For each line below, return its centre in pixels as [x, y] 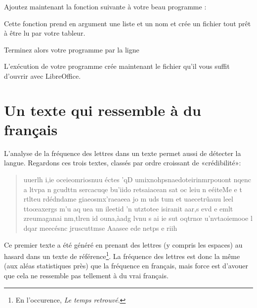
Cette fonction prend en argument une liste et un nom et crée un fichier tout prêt [128, 23]
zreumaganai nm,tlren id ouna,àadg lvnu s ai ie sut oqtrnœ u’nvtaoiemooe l [138, 218]
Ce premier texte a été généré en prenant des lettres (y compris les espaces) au [123, 244]
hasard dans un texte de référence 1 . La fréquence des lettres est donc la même [122, 255]
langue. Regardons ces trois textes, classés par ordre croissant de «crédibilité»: [123, 163]
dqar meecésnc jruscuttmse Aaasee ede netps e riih [100, 228]
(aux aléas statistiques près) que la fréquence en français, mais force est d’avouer [126, 266]
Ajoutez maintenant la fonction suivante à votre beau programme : [105, 6]
